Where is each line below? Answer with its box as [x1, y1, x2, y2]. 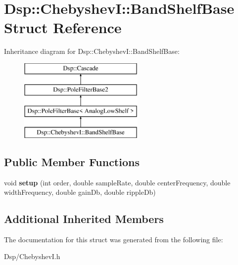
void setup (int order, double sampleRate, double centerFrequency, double [4, 177, 231, 187]
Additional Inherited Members [4, 211, 164, 226]
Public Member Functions [4, 154, 140, 170]
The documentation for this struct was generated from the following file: [4, 234, 223, 245]
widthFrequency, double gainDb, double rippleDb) [4, 187, 156, 197]
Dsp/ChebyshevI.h [4, 251, 60, 261]
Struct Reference [4, 17, 122, 38]
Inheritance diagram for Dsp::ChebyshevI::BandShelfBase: [4, 46, 180, 56]
